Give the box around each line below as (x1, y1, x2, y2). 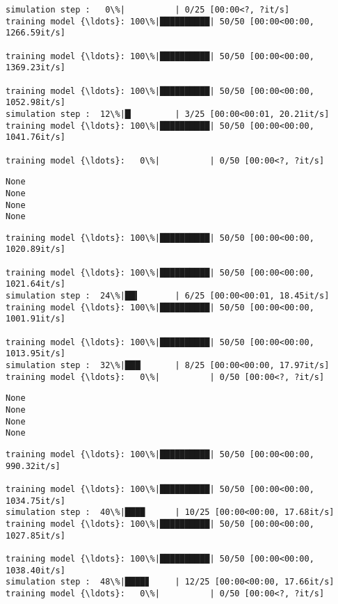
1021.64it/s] (6, 279, 65, 289)
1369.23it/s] (6, 63, 65, 73)
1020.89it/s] (6, 244, 65, 255)
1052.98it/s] (6, 97, 65, 108)
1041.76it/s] (6, 132, 65, 143)
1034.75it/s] (6, 495, 65, 506)
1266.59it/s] (6, 28, 65, 38)
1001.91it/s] (6, 314, 65, 324)
